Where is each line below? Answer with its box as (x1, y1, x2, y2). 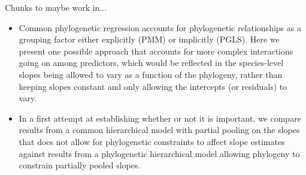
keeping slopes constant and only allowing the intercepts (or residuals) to (19, 80, 287, 92)
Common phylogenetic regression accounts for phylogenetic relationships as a (19, 21, 301, 34)
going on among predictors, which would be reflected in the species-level (19, 56, 284, 69)
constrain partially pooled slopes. (19, 159, 141, 171)
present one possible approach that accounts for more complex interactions (19, 44, 293, 57)
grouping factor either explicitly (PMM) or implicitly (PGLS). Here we (19, 33, 280, 46)
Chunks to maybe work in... (5, 1, 107, 13)
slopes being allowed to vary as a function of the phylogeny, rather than (19, 68, 283, 80)
